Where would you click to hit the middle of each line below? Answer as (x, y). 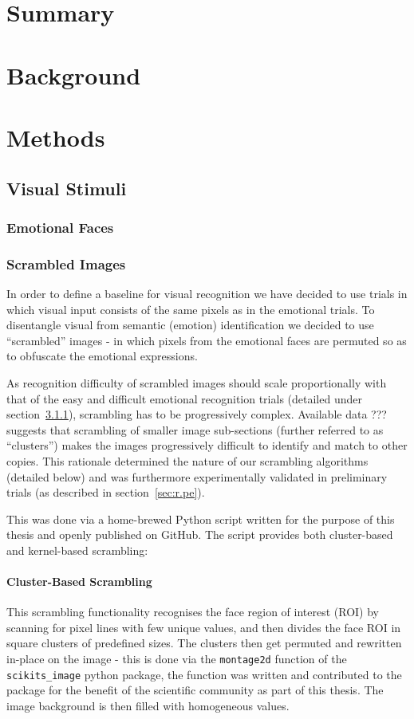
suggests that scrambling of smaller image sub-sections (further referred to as (195, 429)
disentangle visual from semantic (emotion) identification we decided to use (190, 325)
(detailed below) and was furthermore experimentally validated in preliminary (197, 476)
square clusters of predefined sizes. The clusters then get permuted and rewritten (204, 643)
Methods (56, 137)
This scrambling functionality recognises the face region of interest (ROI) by (193, 612)
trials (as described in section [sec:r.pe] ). (106, 492)
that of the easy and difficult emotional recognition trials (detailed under (184, 398)
